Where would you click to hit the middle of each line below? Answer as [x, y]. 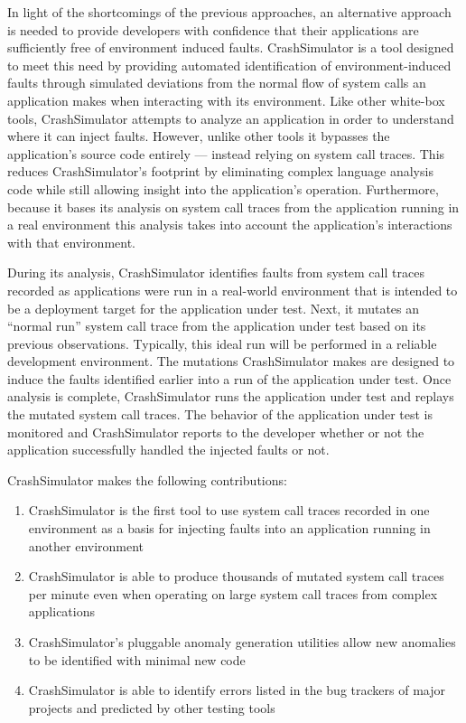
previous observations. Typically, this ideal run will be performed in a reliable [222, 343]
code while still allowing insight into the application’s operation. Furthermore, [223, 188]
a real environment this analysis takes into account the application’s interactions [230, 225]
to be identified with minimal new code [137, 659]
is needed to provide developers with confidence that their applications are [213, 29]
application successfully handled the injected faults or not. [168, 450]
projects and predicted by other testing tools [152, 707]
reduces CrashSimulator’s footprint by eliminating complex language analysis [220, 171]
